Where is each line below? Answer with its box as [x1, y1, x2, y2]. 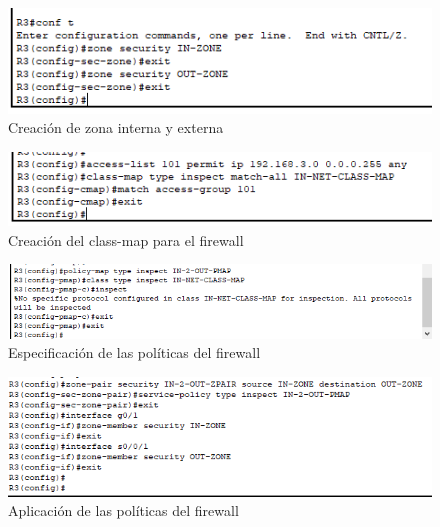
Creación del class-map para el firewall [8, 229, 244, 250]
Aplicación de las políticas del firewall [8, 500, 239, 521]
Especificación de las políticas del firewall [8, 342, 261, 363]
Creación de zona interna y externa [8, 117, 224, 138]
